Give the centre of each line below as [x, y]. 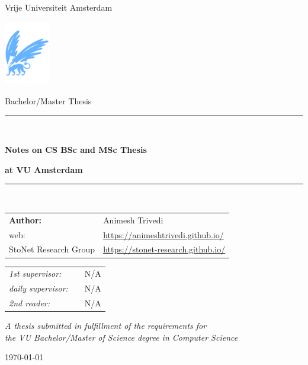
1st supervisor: [35, 273]
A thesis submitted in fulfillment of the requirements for [106, 326]
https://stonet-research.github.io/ [164, 249]
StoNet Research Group [52, 249]
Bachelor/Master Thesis [48, 101]
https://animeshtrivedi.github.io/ [163, 234]
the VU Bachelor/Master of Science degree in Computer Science [121, 337]
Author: [25, 220]
